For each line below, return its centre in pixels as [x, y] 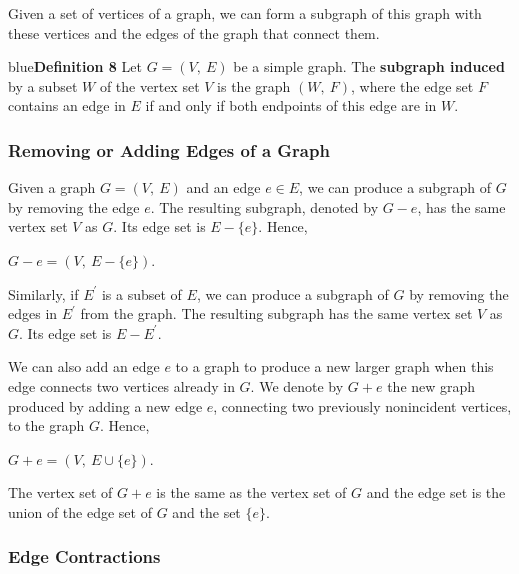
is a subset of [141, 293]
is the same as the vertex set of [251, 492]
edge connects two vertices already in [121, 385]
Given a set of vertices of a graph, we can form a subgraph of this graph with [245, 13]
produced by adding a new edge [105, 405]
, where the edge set [412, 85]
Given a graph [52, 187]
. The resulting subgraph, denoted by [264, 206]
